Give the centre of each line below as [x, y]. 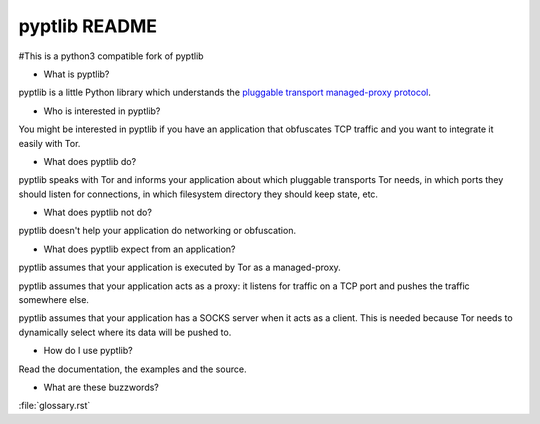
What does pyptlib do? [90, 161]
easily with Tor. [49, 143]
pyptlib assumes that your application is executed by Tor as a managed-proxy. [180, 267]
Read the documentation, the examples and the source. [132, 369]
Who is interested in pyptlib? [102, 111]
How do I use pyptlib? [88, 351]
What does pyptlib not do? [97, 212]
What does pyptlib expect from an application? [139, 249]
